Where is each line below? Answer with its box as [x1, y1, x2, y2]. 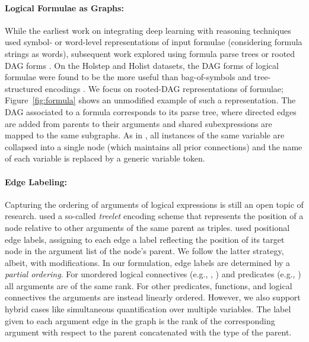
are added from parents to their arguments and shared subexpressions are [5, 117, 272, 129]
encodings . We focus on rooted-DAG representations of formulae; [44, 82, 283, 94]
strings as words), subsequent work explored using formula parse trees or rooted [5, 47, 295, 59]
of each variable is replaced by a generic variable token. [5, 152, 205, 164]
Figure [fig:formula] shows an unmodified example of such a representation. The [5, 94, 296, 106]
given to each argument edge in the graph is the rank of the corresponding [5, 314, 275, 327]
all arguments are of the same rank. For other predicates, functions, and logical [5, 279, 292, 292]
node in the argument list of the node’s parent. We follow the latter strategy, [5, 245, 284, 257]
